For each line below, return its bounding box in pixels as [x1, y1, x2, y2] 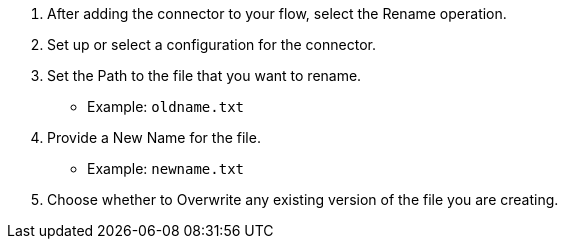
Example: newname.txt [87, 160, 244, 177]
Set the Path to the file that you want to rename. [47, 67, 362, 84]
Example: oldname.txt [87, 98, 244, 115]
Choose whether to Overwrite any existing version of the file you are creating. [47, 191, 559, 208]
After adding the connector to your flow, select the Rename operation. [47, 5, 507, 22]
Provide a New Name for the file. [47, 129, 261, 146]
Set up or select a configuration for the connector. [47, 36, 376, 53]
